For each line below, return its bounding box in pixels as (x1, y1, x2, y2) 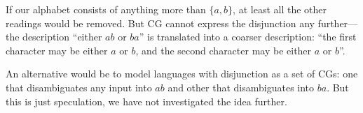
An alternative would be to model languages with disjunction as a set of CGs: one (6, 66, 358, 81)
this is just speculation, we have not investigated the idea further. (6, 93, 287, 108)
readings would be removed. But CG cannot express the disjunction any (6, 15, 315, 30)
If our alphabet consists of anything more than (6, 2, 206, 16)
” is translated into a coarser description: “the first (139, 29, 357, 44)
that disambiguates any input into (6, 80, 152, 94)
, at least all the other (233, 2, 327, 16)
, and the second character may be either (135, 43, 312, 57)
